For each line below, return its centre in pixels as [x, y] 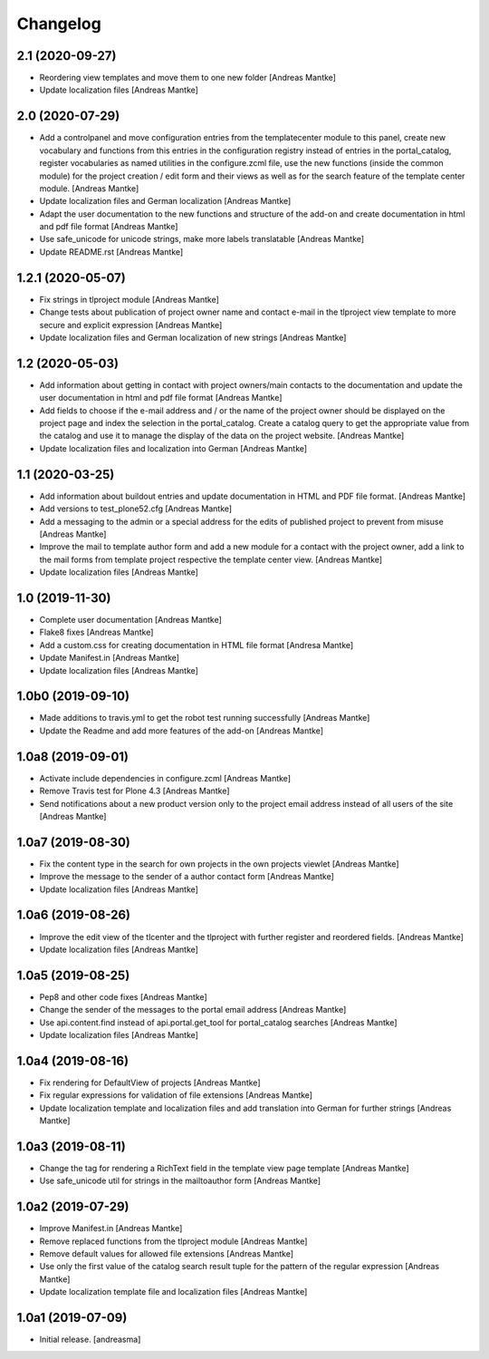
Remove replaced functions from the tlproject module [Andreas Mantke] [173, 1241]
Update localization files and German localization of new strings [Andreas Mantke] [193, 337]
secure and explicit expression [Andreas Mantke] [131, 325]
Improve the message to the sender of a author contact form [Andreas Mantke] [187, 877]
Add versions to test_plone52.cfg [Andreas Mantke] [136, 509]
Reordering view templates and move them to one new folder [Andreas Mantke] [188, 78]
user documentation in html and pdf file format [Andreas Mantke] [161, 398]
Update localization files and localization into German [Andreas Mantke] [173, 448]
